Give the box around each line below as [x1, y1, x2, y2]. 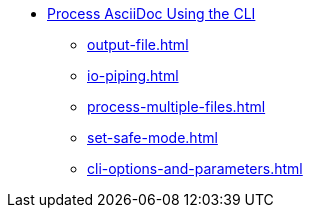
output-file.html [87, 36, 189, 53]
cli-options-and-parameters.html [87, 160, 303, 177]
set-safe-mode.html [87, 129, 218, 146]
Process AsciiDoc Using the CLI [47, 5, 256, 22]
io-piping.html [87, 67, 179, 84]
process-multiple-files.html [87, 98, 266, 115]
